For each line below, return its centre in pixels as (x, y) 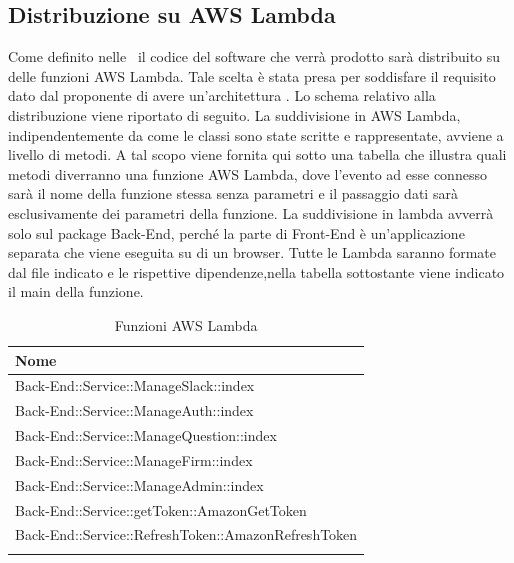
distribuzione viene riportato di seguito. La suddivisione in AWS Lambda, (234, 114)
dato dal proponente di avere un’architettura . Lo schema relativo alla (222, 95)
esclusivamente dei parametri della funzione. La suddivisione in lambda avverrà (251, 212)
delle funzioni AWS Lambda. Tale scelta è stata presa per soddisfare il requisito (252, 75)
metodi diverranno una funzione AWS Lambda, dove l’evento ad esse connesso (247, 173)
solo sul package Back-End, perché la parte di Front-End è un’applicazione (236, 232)
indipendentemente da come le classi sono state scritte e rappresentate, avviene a (256, 134)
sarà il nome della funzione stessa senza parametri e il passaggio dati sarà (233, 193)
